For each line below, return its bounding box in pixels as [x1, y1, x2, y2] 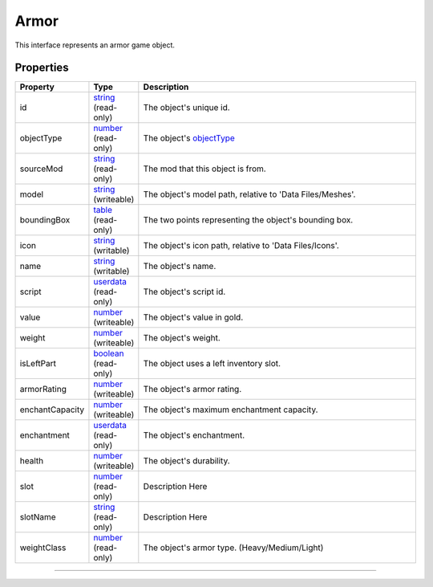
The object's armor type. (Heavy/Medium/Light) [143, 542, 324, 553]
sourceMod [19, 163, 63, 174]
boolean [93, 348, 124, 359]
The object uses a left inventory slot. [143, 358, 281, 369]
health [19, 455, 44, 467]
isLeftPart [19, 358, 56, 369]
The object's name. [143, 261, 216, 272]
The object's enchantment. [143, 430, 245, 441]
